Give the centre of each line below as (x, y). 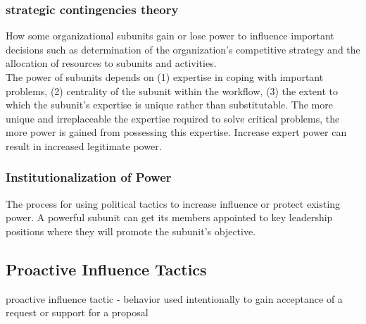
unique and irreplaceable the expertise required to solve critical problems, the (173, 118)
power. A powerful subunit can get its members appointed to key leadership (169, 217)
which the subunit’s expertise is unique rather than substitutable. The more (169, 105)
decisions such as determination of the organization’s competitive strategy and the (183, 49)
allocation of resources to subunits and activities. (111, 63)
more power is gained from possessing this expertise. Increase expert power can (176, 132)
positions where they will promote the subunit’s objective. (131, 231)
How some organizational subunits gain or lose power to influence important (170, 36)
